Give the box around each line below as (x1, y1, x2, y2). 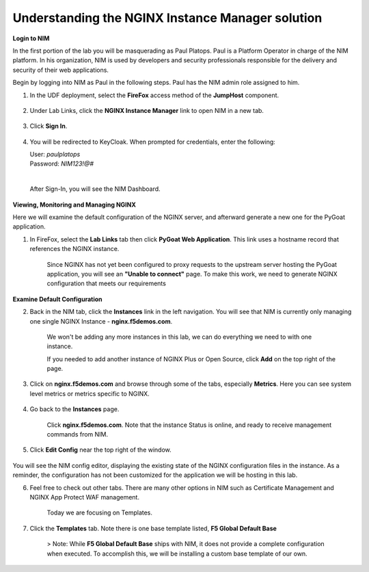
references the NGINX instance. (29, 245, 120, 253)
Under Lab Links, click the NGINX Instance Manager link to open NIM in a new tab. (29, 106, 264, 114)
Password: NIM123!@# (29, 159, 94, 168)
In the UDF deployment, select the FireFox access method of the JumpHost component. (29, 91, 279, 99)
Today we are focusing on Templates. (46, 508, 153, 517)
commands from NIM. (46, 430, 109, 439)
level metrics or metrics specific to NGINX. (29, 389, 150, 398)
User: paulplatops (29, 151, 81, 159)
